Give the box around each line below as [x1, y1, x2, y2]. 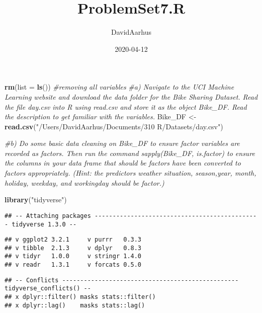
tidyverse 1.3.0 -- [12, 220, 77, 228]
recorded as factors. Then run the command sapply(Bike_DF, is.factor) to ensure [5, 147, 255, 158]
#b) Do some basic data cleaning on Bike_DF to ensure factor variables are [5, 138, 240, 148]
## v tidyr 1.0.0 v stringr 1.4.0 [5, 253, 142, 260]
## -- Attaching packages [5, 212, 91, 219]
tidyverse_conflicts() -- [5, 285, 91, 292]
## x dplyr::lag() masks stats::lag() [5, 301, 145, 309]
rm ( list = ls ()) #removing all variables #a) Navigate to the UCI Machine [5, 82, 234, 92]
